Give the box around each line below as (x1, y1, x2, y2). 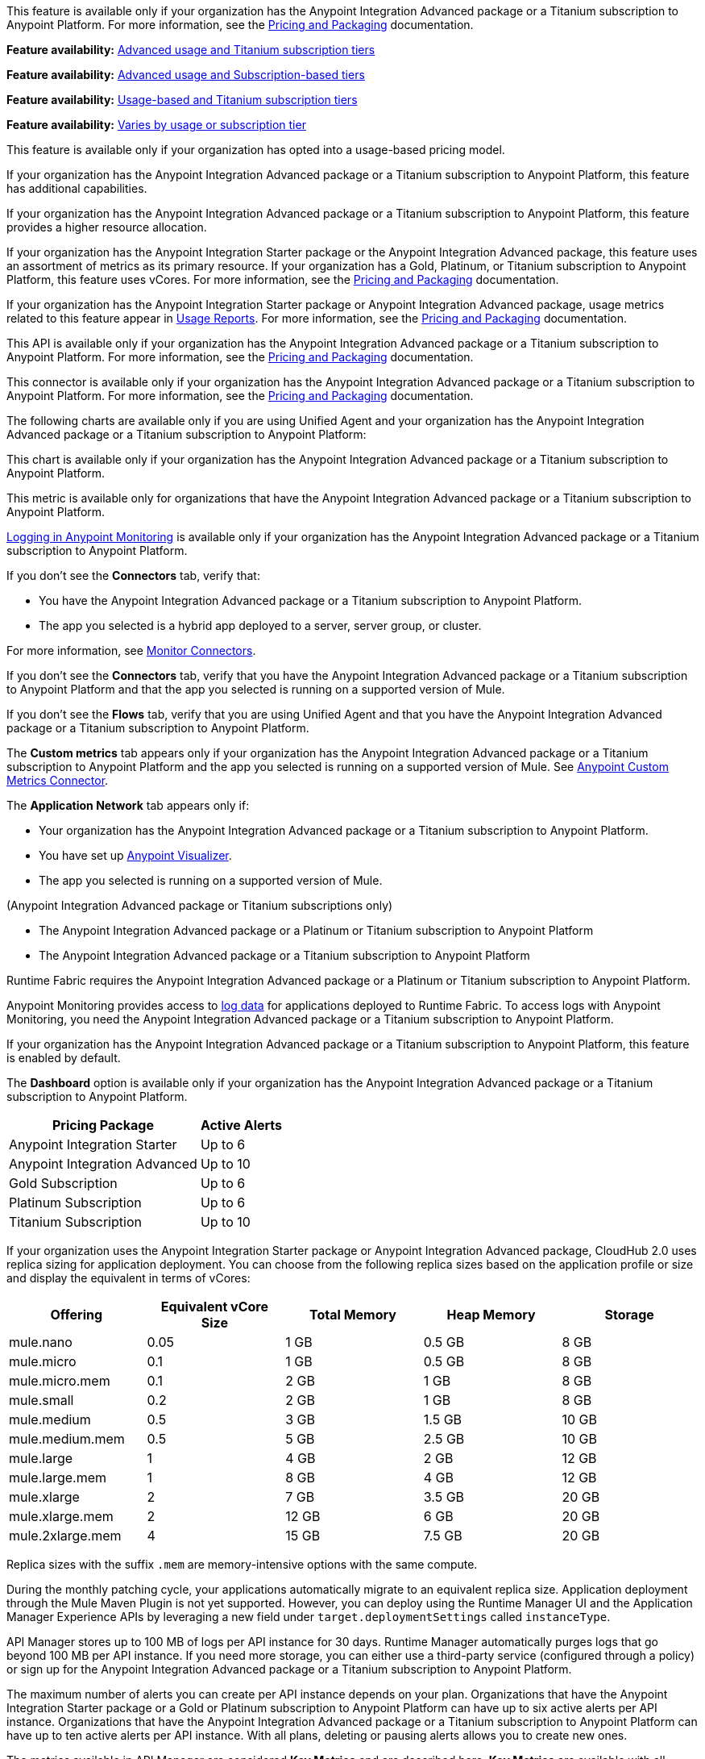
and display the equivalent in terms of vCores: (6, 1271, 251, 1285)
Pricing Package (52, 1117, 154, 1133)
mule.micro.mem (9, 1373, 110, 1389)
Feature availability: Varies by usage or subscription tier (6, 118, 306, 131)
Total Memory (309, 1307, 396, 1323)
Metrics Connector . (6, 773, 109, 787)
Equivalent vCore (160, 1298, 268, 1315)
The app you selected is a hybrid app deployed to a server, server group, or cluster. (39, 619, 482, 632)
